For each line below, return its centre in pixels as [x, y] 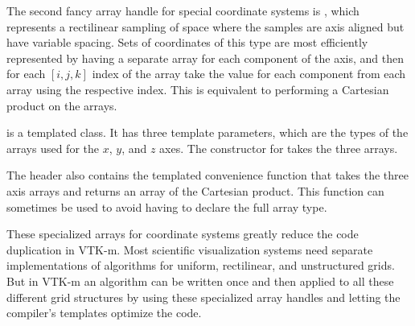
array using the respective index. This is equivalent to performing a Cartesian [198, 89]
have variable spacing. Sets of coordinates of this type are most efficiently [187, 42]
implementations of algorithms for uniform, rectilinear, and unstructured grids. [201, 265]
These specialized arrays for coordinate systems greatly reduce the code [183, 234]
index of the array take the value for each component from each [249, 74]
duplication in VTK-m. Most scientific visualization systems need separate [190, 249]
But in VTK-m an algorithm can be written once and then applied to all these [200, 281]
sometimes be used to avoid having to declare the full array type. [167, 206]
